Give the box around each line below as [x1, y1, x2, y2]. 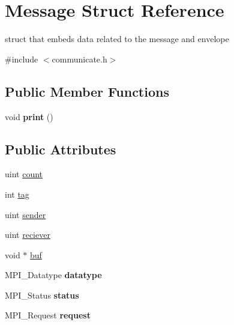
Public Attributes [5, 139, 116, 158]
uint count [5, 168, 43, 180]
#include [5, 52, 38, 65]
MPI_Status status [5, 288, 79, 301]
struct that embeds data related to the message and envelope [5, 32, 229, 45]
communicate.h [52, 52, 107, 65]
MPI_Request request [5, 309, 91, 321]
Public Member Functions [5, 82, 169, 100]
